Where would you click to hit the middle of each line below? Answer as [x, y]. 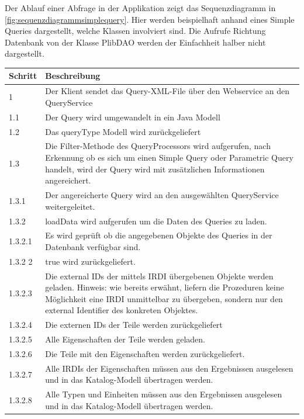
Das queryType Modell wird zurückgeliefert [123, 131]
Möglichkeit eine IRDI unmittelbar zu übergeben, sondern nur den [164, 298]
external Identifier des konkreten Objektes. [122, 310]
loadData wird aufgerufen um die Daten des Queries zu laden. [156, 221]
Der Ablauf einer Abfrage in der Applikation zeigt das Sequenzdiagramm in [140, 8]
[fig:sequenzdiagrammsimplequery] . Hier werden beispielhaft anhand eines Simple [150, 19]
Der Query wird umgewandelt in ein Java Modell [133, 117]
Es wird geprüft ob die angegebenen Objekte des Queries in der [159, 235]
